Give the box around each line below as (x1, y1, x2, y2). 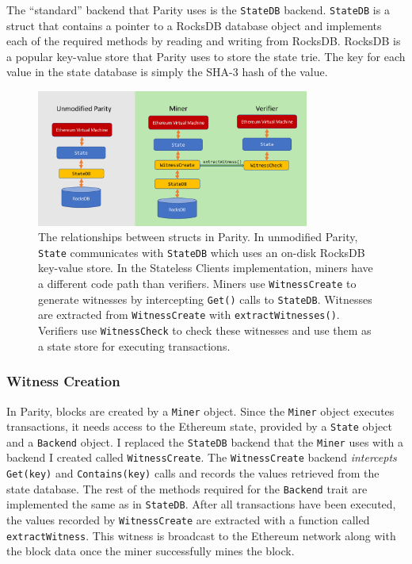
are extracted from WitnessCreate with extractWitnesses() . (38, 306, 340, 323)
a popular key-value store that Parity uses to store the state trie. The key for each (6, 48, 406, 64)
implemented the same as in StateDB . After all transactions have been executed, (6, 496, 396, 512)
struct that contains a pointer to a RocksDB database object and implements (6, 17, 382, 33)
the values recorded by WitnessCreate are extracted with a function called (6, 512, 370, 528)
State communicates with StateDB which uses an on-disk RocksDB (38, 244, 365, 260)
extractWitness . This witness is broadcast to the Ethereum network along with (6, 527, 396, 543)
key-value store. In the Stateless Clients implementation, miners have (38, 259, 373, 276)
